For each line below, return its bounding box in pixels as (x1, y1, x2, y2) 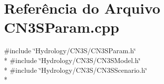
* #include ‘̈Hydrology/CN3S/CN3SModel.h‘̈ (4, 55, 141, 65)
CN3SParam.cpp (4, 17, 119, 37)
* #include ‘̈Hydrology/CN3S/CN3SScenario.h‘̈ (4, 64, 147, 75)
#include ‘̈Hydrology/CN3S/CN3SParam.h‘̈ (4, 45, 136, 56)
